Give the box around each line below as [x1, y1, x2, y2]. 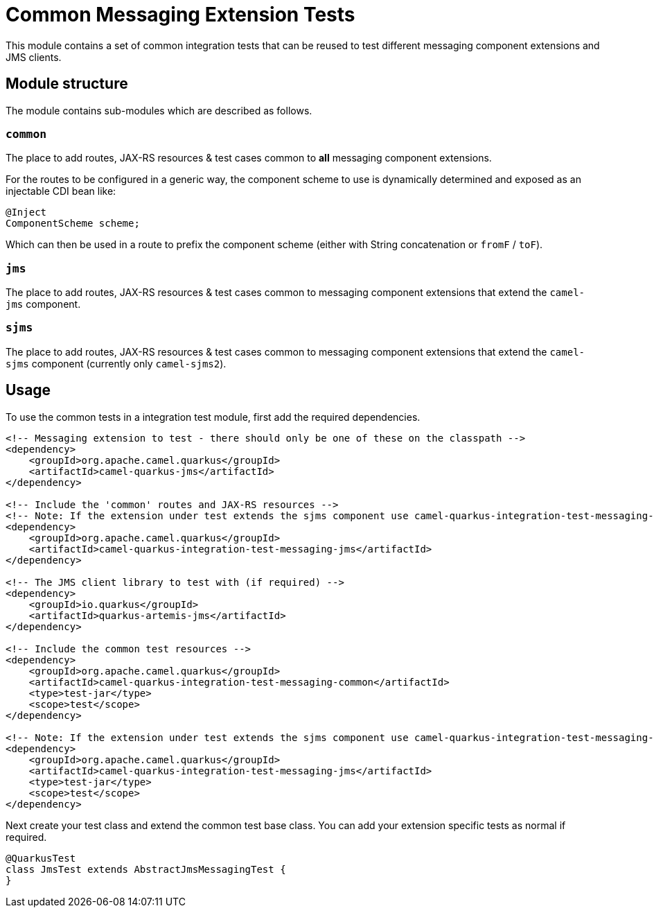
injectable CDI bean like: [6, 185, 116, 198]
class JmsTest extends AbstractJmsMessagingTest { [6, 863, 286, 875]
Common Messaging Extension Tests [6, 3, 355, 26]
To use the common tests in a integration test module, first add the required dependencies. [6, 410, 421, 423]
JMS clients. [6, 51, 62, 63]
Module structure [6, 75, 128, 93]
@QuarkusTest [6, 852, 76, 864]
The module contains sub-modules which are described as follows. [6, 104, 312, 116]
